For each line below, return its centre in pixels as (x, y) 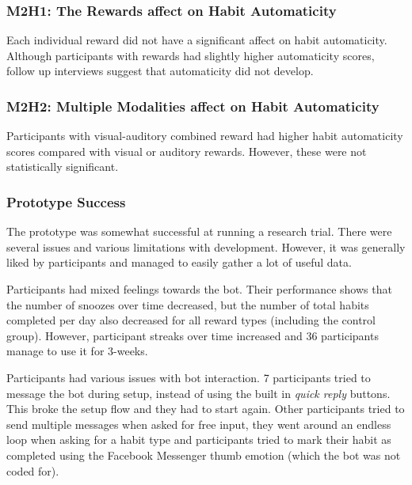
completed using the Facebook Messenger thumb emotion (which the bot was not (204, 455)
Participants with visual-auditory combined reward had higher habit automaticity (205, 136)
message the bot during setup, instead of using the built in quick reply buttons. (198, 393)
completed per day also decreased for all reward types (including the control (191, 320)
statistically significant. (63, 167)
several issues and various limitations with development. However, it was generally (206, 246)
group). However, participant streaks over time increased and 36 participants (193, 335)
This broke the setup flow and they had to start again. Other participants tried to (206, 409)
